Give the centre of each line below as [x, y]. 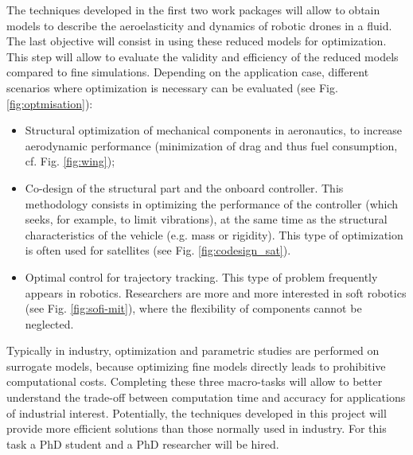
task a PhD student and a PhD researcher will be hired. [143, 443]
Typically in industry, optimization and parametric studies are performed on [193, 350]
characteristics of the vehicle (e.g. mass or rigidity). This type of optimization [214, 234]
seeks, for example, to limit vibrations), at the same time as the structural [206, 219]
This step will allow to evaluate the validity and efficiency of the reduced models [203, 56]
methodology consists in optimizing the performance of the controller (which [212, 203]
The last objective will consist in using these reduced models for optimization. [197, 41]
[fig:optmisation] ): [50, 103]
